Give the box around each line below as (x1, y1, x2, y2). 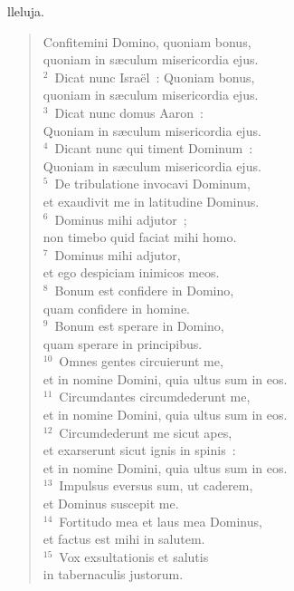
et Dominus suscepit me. (43, 494, 179, 513)
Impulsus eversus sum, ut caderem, (59, 476, 253, 495)
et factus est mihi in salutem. (43, 529, 205, 548)
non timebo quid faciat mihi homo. (43, 228, 237, 247)
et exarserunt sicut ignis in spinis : (43, 441, 236, 460)
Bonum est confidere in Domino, (54, 280, 234, 299)
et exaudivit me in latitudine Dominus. (43, 191, 260, 210)
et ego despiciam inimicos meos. (43, 263, 220, 282)
